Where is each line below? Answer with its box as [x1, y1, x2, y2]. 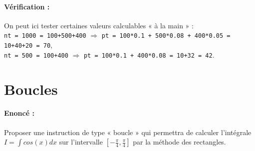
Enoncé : [4, 108, 34, 118]
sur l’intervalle [59, 137, 103, 147]
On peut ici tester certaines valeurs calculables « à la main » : [4, 20, 194, 30]
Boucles [4, 78, 58, 99]
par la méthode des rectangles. [133, 137, 226, 147]
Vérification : [4, 1, 50, 11]
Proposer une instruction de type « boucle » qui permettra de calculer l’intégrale [4, 127, 252, 137]
